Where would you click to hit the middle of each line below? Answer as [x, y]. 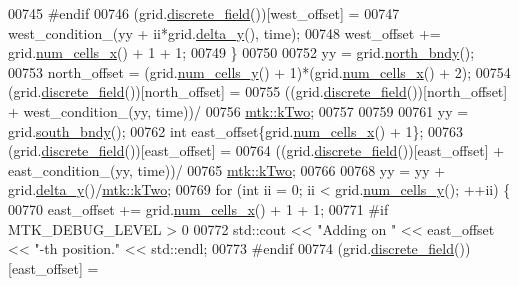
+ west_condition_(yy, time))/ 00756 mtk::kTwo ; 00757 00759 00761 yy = [238, 110]
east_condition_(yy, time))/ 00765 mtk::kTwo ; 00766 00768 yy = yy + [227, 169]
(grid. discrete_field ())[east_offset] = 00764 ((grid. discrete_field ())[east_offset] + [256, 150]
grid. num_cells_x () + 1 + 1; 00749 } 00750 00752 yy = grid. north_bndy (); [241, 52]
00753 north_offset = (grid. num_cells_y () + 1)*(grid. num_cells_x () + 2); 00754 [259, 71]
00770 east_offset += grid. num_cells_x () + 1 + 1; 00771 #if [198, 208]
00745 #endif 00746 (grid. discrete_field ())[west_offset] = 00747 [204, 13]
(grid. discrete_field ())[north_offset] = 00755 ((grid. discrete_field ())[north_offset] [258, 91]
